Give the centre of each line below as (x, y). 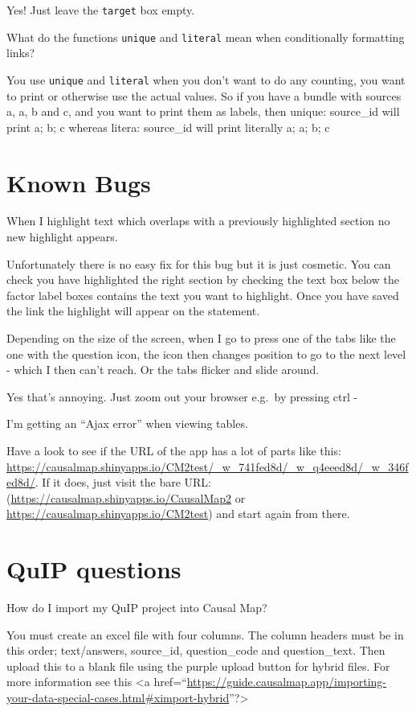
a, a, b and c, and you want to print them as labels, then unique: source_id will (203, 111)
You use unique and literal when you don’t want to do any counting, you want (206, 79)
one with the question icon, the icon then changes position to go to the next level (206, 353)
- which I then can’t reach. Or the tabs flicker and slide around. (163, 370)
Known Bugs (79, 182)
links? (21, 53)
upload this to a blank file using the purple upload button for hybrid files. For (198, 666)
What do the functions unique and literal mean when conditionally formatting (206, 37)
